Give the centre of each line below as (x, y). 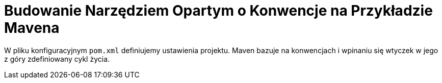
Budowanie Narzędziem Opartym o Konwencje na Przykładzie (218, 11)
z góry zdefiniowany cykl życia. (57, 59)
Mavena (32, 28)
